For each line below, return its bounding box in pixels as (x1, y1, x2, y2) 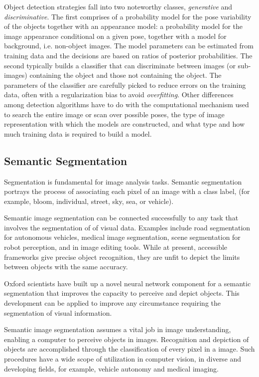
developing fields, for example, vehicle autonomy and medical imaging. (4, 363, 219, 374)
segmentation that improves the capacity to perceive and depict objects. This (4, 288, 240, 298)
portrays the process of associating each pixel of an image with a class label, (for (4, 186, 250, 196)
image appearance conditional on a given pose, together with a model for (4, 30, 227, 41)
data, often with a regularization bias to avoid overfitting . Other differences (4, 89, 234, 100)
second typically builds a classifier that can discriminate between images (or (4, 60, 236, 70)
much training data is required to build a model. (4, 128, 152, 139)
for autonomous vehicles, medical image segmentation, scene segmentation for (4, 232, 241, 242)
